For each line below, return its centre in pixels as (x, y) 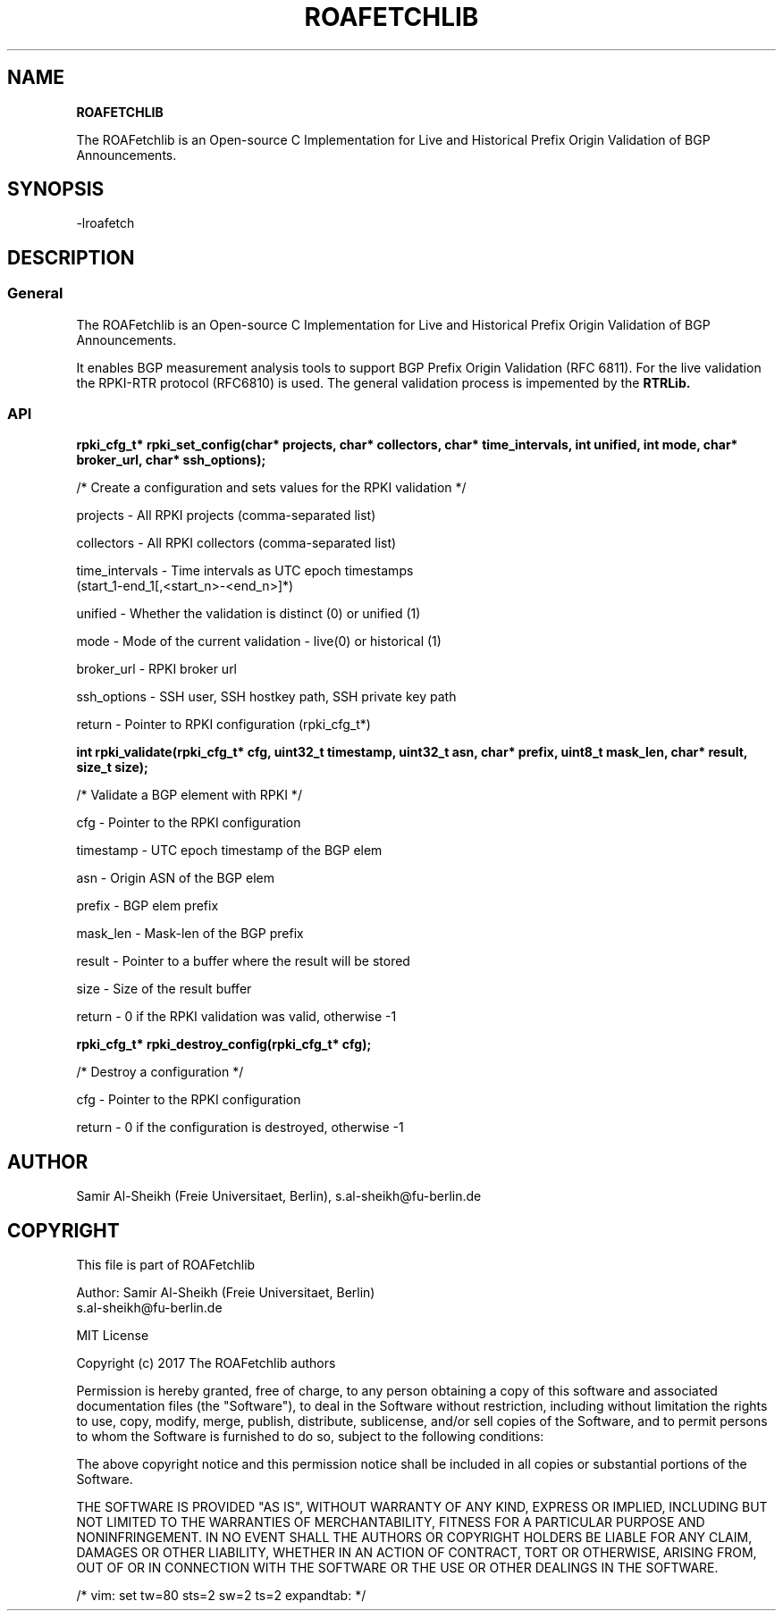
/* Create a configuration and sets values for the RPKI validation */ (271, 488)
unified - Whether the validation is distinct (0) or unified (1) (248, 614)
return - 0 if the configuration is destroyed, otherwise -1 (240, 1128)
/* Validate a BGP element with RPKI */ (189, 795)
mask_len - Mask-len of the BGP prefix (190, 934)
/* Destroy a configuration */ (160, 1072)
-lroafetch (105, 223)
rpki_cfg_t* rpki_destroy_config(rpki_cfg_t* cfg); (224, 1044)
